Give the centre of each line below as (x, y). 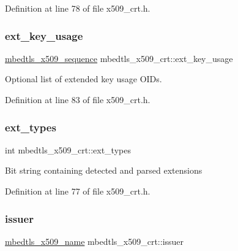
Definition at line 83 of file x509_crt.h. (78, 99)
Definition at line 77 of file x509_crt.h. (78, 191)
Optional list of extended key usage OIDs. (84, 79)
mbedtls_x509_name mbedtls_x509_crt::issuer (95, 241)
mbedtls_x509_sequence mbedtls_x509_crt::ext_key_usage (119, 58)
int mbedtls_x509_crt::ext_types (68, 149)
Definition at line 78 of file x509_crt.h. (78, 8)
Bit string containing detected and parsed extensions (104, 170)
